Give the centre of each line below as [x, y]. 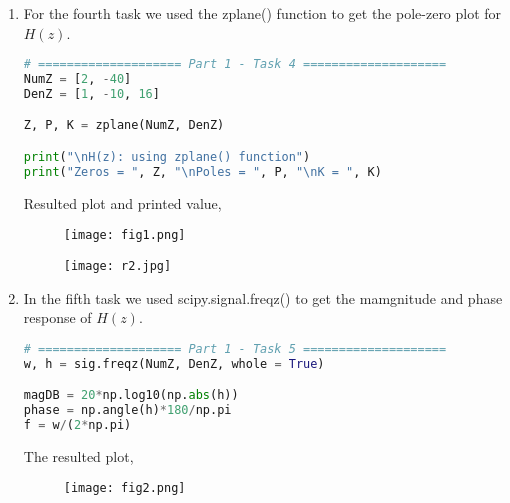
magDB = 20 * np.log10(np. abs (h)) [131, 395]
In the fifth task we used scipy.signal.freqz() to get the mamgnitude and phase [263, 297]
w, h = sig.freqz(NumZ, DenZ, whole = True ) [174, 363]
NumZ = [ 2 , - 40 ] [77, 79]
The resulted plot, [78, 455]
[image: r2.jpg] [117, 266]
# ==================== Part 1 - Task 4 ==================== [235, 64]
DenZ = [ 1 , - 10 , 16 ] [91, 93]
